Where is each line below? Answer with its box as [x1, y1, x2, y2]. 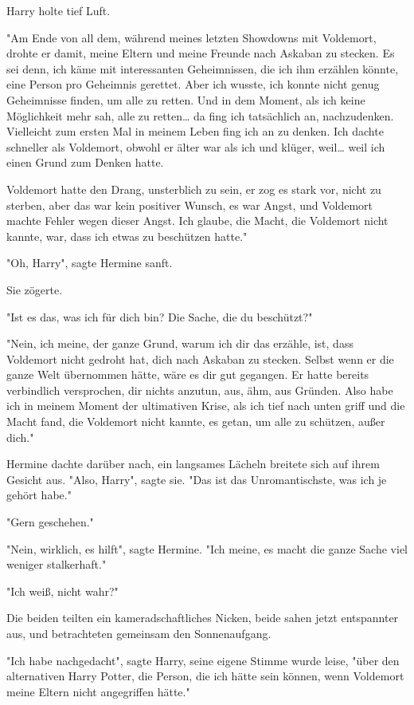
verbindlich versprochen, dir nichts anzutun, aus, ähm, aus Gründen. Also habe [6, 381, 393, 398]
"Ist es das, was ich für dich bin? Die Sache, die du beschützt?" [6, 308, 313, 325]
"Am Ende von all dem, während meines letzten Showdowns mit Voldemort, [6, 29, 377, 45]
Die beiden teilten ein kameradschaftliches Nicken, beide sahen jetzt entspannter [6, 609, 399, 626]
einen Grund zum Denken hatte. [6, 154, 164, 171]
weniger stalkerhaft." [6, 556, 107, 573]
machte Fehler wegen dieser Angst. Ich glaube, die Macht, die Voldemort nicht [6, 212, 389, 229]
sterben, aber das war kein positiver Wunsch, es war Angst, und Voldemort [6, 196, 373, 213]
